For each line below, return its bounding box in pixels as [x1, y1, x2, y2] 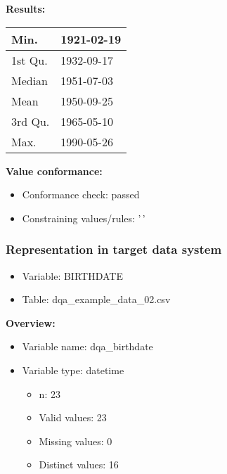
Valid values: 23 [39, 410, 107, 425]
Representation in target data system [6, 241, 222, 258]
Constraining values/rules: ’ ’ [22, 210, 145, 225]
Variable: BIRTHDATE [22, 268, 123, 283]
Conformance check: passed [22, 187, 140, 202]
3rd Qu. [11, 113, 50, 129]
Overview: [6, 315, 56, 330]
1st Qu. [11, 51, 48, 68]
